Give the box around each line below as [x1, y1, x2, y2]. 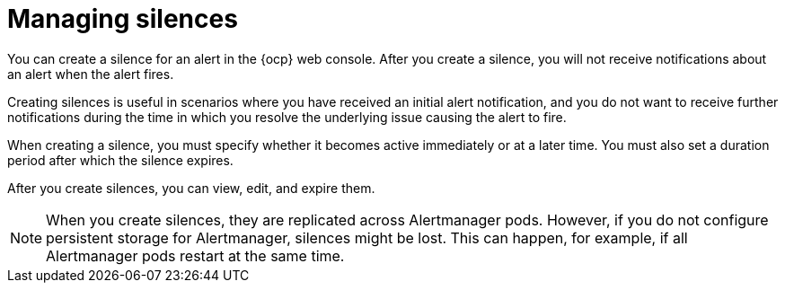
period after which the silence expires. [7, 152, 234, 168]
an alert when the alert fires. [7, 66, 174, 82]
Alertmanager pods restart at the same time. [46, 246, 345, 265]
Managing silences [7, 4, 238, 34]
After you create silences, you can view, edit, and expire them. [7, 180, 375, 196]
